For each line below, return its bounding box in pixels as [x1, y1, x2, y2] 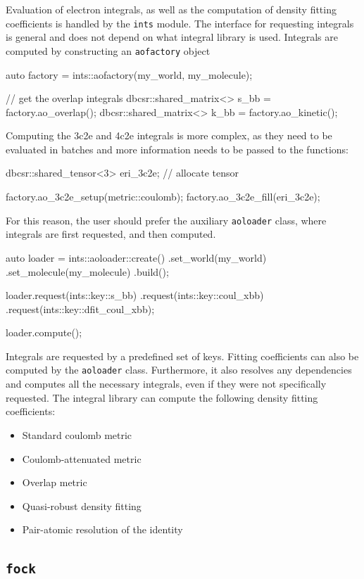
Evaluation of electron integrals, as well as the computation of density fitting [6, 2, 337, 16]
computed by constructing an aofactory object [6, 43, 211, 58]
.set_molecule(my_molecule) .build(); [6, 264, 169, 279]
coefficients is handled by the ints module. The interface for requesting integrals [6, 15, 354, 30]
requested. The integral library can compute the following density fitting [6, 390, 318, 405]
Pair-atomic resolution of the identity [22, 522, 183, 537]
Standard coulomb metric [22, 427, 132, 442]
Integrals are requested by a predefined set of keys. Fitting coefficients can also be [6, 348, 359, 363]
